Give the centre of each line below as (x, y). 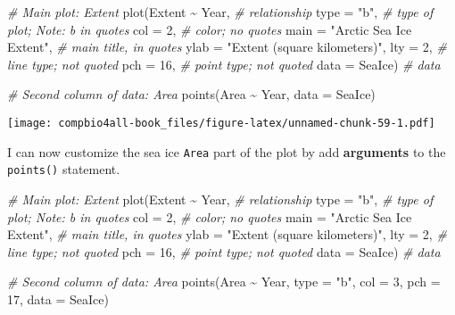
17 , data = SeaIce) (58, 298)
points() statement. (64, 169)
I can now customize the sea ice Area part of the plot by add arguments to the (227, 151)
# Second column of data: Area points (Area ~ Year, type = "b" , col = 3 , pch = (224, 282)
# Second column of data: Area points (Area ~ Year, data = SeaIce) (191, 94)
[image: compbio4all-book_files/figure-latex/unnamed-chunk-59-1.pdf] (221, 123)
